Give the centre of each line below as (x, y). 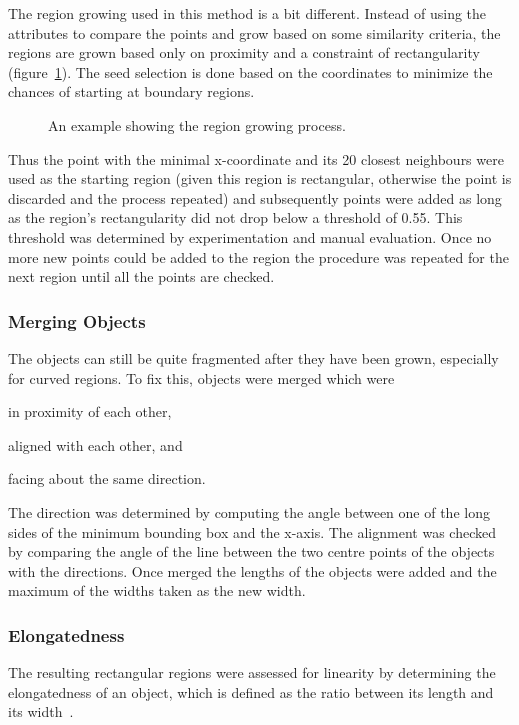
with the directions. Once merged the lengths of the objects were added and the (252, 570)
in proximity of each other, (90, 411)
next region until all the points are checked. (141, 276)
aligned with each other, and (95, 444)
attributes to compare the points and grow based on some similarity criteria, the (254, 32)
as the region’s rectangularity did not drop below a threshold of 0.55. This (235, 217)
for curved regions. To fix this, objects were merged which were (201, 377)
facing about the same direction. (107, 478)
